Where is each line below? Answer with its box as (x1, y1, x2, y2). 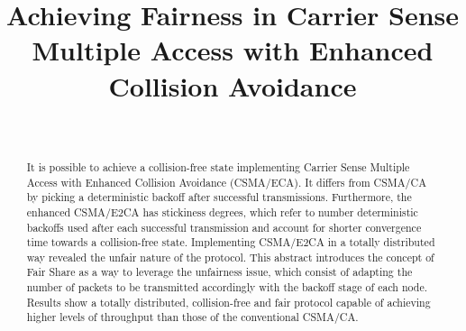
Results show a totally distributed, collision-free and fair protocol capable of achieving (26, 294, 431, 309)
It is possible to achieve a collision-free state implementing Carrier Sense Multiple (26, 159, 410, 174)
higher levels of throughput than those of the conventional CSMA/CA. (26, 309, 359, 325)
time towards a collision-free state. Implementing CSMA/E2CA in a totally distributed (26, 234, 435, 250)
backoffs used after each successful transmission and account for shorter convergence (26, 219, 422, 234)
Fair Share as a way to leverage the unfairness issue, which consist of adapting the (26, 264, 413, 280)
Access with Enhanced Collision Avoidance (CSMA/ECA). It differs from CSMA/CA (26, 174, 427, 189)
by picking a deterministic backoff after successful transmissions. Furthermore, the (26, 189, 412, 205)
